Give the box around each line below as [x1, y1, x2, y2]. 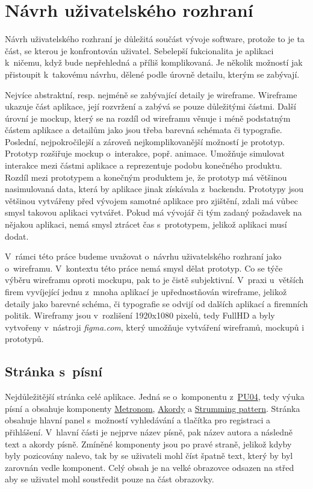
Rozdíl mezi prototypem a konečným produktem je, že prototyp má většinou [5, 170, 287, 183]
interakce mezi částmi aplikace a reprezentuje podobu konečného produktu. [5, 159, 282, 172]
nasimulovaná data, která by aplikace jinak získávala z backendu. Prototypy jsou [5, 182, 303, 195]
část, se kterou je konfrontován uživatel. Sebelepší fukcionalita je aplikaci [5, 44, 274, 57]
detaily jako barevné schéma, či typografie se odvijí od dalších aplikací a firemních [5, 297, 308, 310]
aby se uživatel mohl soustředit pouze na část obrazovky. [5, 473, 214, 485]
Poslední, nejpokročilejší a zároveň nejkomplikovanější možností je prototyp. [5, 135, 285, 148]
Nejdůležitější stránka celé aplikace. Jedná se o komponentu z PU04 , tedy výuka [5, 390, 305, 403]
